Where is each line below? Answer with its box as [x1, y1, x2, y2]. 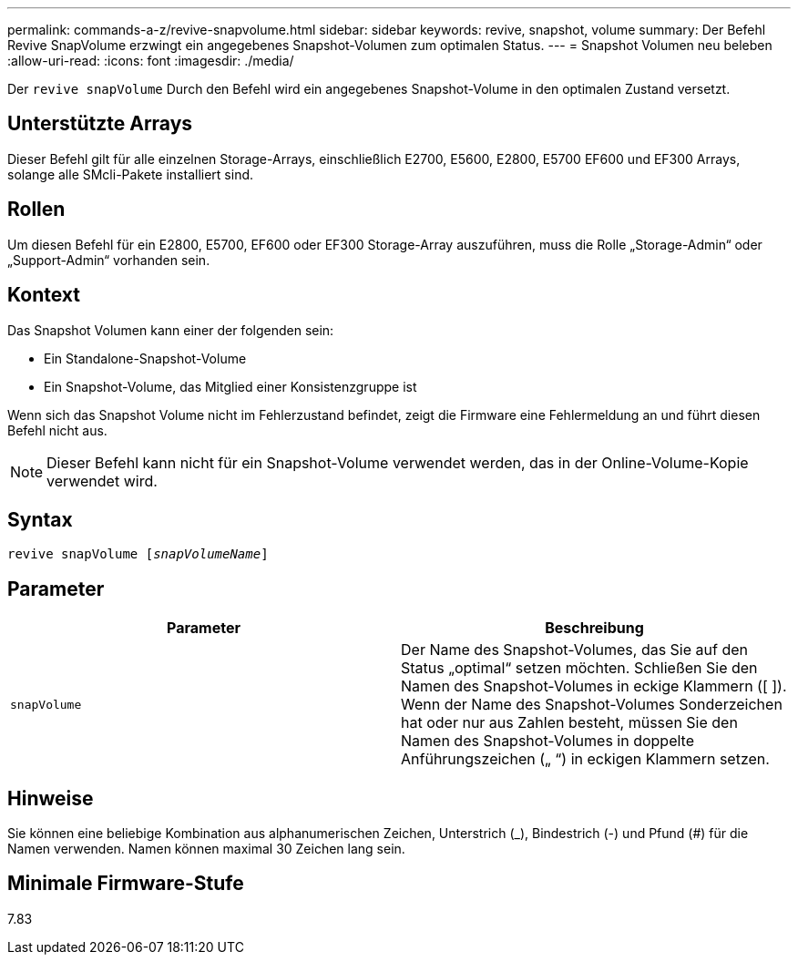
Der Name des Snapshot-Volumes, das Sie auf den [401, 640, 749, 660]
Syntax [7, 507, 73, 531]
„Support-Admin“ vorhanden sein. [7, 251, 210, 268]
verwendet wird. [46, 471, 158, 490]
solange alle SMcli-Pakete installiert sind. [7, 166, 254, 182]
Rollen [7, 198, 66, 221]
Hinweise [7, 786, 94, 810]
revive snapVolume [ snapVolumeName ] [7, 547, 269, 562]
